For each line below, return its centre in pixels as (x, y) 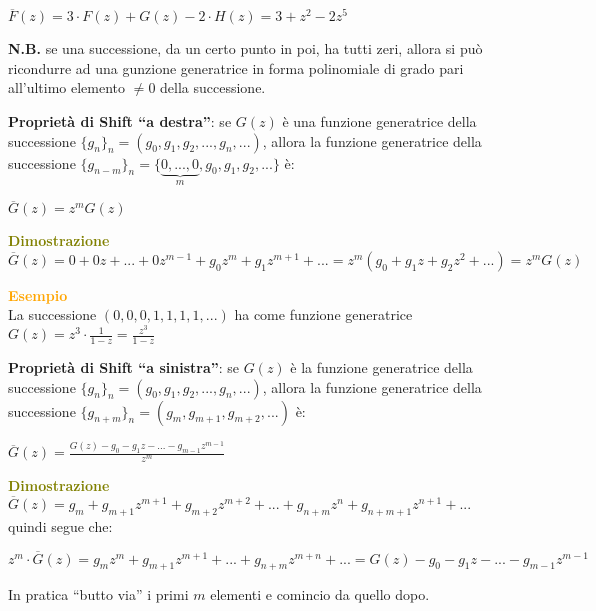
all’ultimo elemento (67, 87)
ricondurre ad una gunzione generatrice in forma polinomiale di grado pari (236, 67)
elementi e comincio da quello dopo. (320, 594)
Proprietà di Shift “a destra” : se (120, 121)
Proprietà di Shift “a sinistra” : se (124, 366)
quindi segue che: (60, 525)
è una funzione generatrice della (379, 121)
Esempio (38, 294)
